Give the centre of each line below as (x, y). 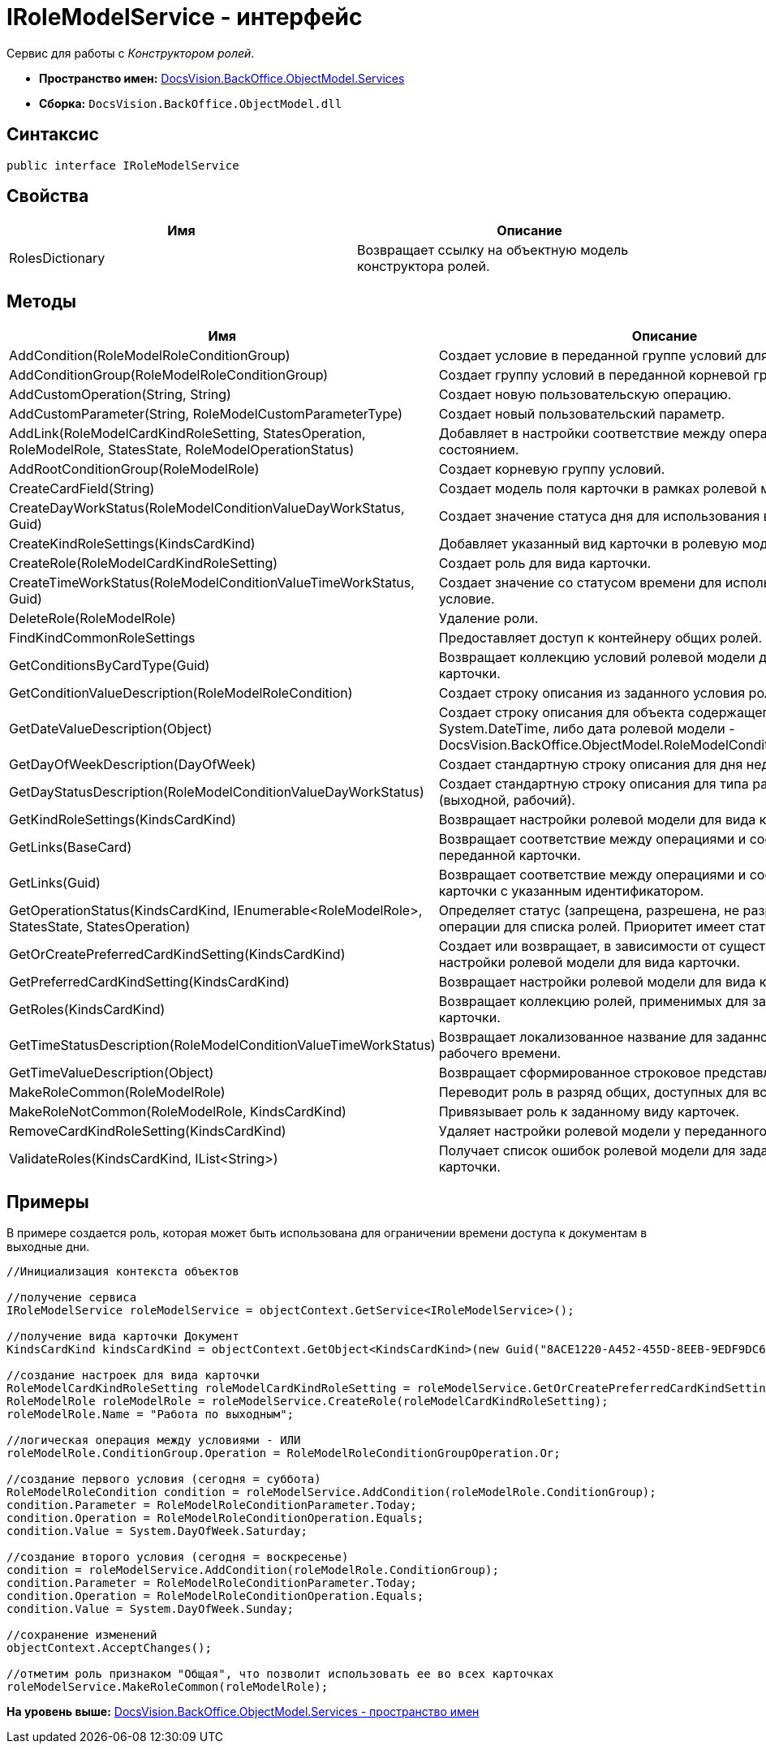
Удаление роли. (488, 619)
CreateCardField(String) (82, 489)
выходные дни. (48, 1247)
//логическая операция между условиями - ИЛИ (154, 1440)
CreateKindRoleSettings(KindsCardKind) (132, 544)
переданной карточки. (510, 856)
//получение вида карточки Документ (123, 1337)
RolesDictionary (57, 258)
